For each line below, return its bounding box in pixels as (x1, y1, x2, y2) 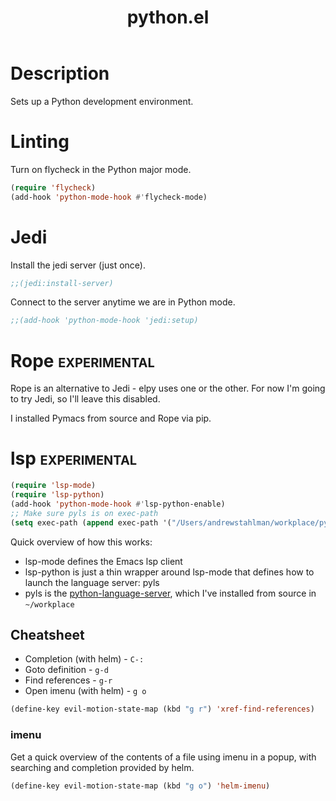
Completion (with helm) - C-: (24, 653, 145, 665)
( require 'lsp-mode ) (10, 481, 97, 491)
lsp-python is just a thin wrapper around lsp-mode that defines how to (24, 566, 315, 578)
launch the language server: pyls (24, 576, 160, 588)
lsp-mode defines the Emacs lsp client (24, 555, 183, 567)
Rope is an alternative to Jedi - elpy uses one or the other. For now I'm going (10, 382, 326, 395)
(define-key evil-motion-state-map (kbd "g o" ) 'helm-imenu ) (10, 781, 271, 791)
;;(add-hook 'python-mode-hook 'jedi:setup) (10, 316, 199, 326)
